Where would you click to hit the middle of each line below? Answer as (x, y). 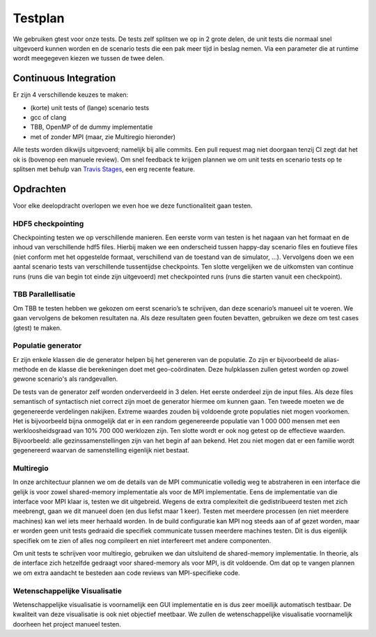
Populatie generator (47, 346)
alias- (331, 359)
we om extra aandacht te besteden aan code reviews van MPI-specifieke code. (126, 573)
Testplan (39, 18)
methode (26, 370)
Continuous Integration (64, 78)
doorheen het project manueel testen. (67, 624)
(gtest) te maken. (37, 328)
